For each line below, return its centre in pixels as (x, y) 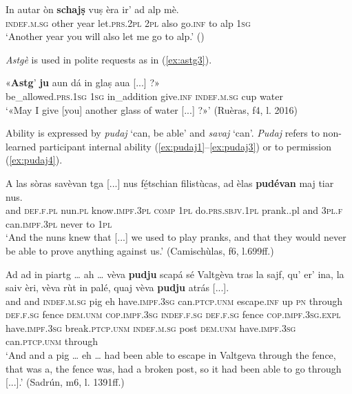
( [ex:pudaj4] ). (34, 160)
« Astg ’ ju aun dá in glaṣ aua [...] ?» (83, 82)
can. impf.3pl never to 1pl (59, 223)
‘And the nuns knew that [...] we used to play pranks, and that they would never (176, 237)
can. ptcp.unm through (52, 341)
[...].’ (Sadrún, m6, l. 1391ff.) (65, 382)
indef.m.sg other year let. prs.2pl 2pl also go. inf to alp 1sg (128, 22)
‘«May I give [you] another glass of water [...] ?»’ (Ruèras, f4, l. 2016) (152, 109)
